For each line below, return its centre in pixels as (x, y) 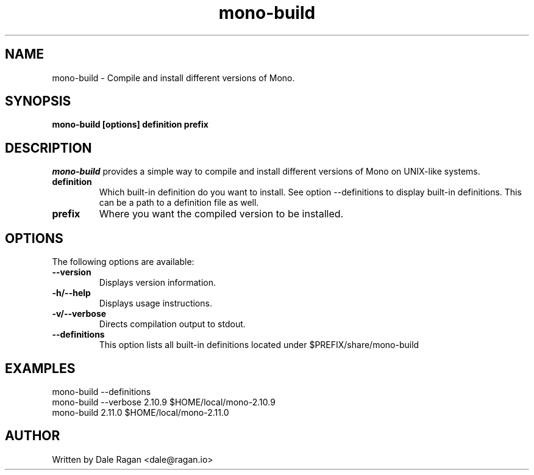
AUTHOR (33, 436)
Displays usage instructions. (155, 303)
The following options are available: (123, 262)
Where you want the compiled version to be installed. (221, 214)
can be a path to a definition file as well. (179, 203)
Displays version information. (158, 283)
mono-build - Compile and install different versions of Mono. (173, 78)
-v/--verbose (79, 314)
